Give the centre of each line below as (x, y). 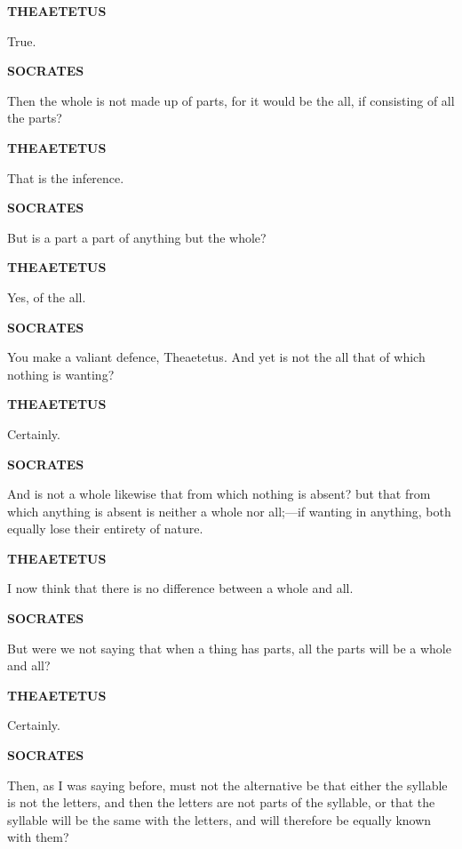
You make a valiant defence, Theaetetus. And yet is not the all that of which (216, 357)
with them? (38, 837)
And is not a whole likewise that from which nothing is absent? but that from (219, 494)
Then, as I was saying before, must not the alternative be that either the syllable (227, 785)
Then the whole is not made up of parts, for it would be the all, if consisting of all (231, 100)
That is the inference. (66, 177)
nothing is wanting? (61, 374)
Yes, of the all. (47, 296)
